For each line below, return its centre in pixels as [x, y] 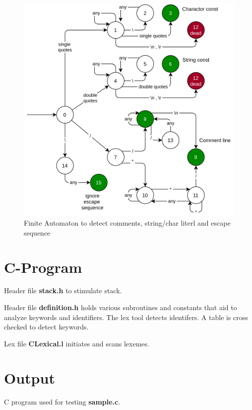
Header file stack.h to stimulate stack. [63, 290]
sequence [37, 232]
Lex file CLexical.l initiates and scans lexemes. [77, 343]
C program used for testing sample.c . [62, 401]
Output [30, 377]
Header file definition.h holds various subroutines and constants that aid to [121, 307]
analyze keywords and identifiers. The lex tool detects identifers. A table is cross [126, 317]
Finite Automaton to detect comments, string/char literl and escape [127, 223]
